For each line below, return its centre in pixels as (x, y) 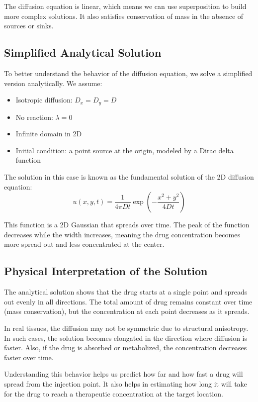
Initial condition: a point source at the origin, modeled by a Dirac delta (125, 150)
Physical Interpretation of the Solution (106, 271)
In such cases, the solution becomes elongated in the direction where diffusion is (126, 338)
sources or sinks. (29, 26)
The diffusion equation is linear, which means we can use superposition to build (125, 6)
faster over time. (29, 357)
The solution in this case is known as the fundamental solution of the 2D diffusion (129, 177)
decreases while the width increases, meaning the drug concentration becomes (122, 234)
